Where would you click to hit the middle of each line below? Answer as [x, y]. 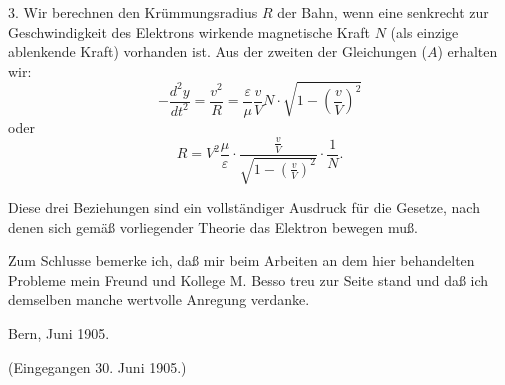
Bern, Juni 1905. [59, 332]
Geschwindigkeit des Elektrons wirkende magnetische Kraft [189, 31]
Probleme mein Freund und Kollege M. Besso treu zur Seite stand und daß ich [248, 279]
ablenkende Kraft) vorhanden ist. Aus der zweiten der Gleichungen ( [217, 51]
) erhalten [467, 51]
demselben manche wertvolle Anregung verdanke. [159, 299]
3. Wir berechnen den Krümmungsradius [133, 12]
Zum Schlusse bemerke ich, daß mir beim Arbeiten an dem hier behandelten [241, 260]
